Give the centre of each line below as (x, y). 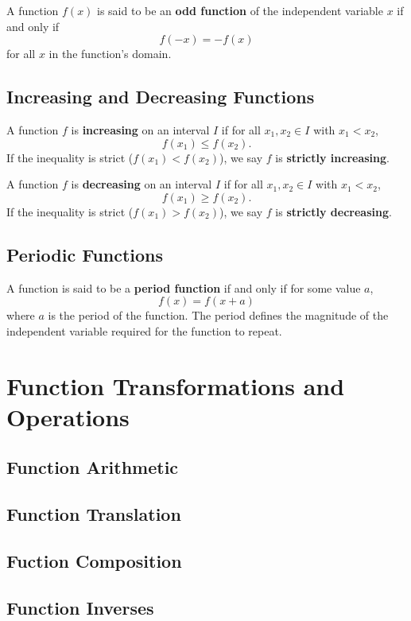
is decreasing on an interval (142, 184)
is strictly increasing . (332, 157)
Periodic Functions (85, 254)
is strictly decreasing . (333, 211)
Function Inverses (80, 607)
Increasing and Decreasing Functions (161, 97)
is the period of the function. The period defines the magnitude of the (218, 315)
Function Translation (94, 514)
